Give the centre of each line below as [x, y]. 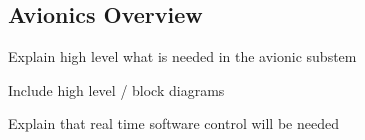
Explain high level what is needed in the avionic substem [182, 56]
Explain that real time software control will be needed [173, 123]
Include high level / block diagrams [116, 89]
